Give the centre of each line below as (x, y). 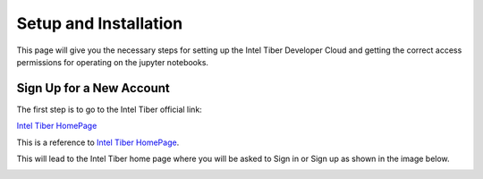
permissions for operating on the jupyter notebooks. (113, 62)
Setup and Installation (100, 23)
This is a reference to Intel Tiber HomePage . (98, 142)
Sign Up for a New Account (93, 88)
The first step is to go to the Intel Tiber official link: (110, 109)
